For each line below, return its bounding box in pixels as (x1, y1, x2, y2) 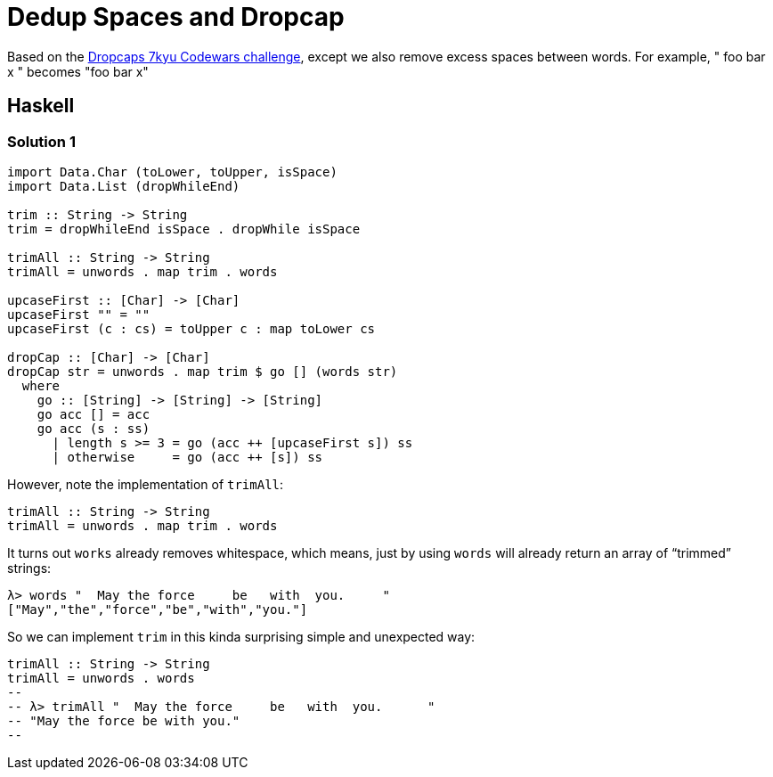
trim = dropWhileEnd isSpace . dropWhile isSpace (7, 221, 361, 236)
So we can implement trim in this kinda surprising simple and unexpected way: (7, 628, 476, 644)
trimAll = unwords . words (7, 670, 195, 685)
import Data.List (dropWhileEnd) (7, 178, 240, 193)
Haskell (7, 94, 75, 118)
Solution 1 (7, 132, 76, 151)
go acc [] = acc (37, 406, 151, 421)
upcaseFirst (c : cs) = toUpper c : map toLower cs (7, 321, 376, 336)
